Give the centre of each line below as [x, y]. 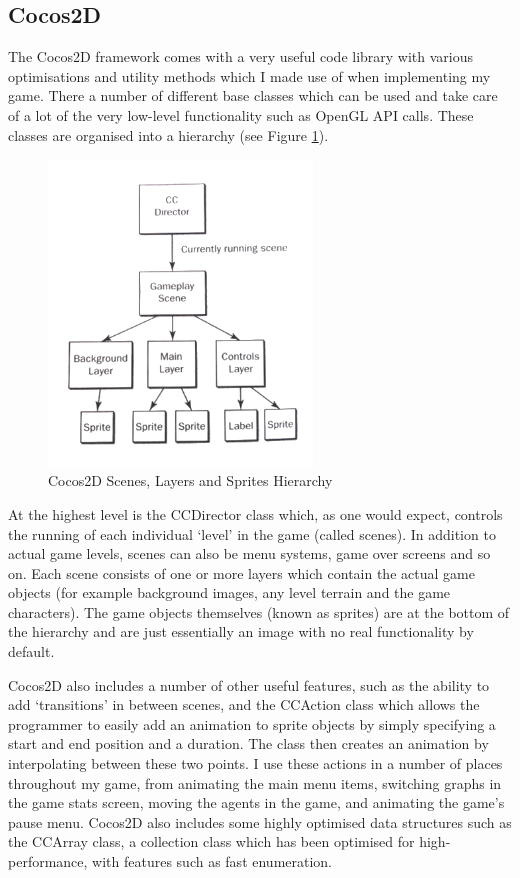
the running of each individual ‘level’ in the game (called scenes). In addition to [252, 533]
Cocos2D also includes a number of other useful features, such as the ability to [249, 684]
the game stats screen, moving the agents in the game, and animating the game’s [256, 802]
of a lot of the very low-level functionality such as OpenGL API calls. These [241, 114]
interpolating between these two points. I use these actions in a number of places [255, 763]
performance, [48, 861]
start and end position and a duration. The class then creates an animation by [248, 743]
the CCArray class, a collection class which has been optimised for [211, 841]
